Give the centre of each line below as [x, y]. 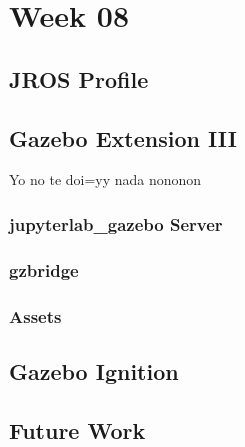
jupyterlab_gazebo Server [116, 223]
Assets [35, 315]
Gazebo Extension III [123, 137]
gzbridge [44, 269]
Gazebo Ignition [94, 370]
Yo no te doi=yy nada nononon [105, 179]
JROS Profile [79, 78]
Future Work [77, 429]
